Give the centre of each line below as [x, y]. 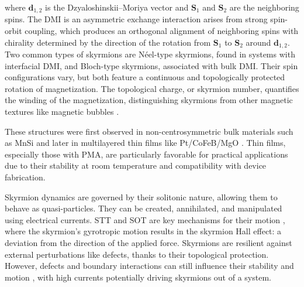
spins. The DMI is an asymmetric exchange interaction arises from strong [136, 19]
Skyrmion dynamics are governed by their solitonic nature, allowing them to [141, 197]
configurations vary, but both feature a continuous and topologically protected [145, 77]
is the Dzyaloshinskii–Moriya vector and [117, 7]
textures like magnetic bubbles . [62, 112]
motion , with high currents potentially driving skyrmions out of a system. [138, 277]
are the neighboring [264, 7]
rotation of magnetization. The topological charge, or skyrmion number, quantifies [152, 88]
